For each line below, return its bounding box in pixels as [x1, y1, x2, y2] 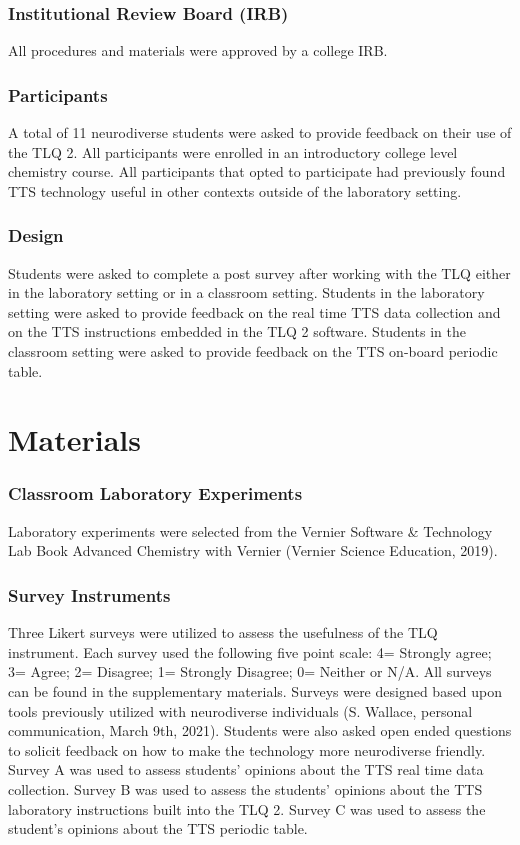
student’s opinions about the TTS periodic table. [8, 818, 308, 839]
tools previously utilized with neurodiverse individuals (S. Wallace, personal [8, 700, 473, 721]
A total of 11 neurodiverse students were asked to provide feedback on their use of [8, 122, 512, 143]
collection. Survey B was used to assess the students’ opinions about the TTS [8, 778, 483, 799]
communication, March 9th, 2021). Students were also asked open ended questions [8, 720, 512, 741]
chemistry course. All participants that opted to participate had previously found [8, 161, 506, 182]
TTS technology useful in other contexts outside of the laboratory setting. [8, 180, 462, 201]
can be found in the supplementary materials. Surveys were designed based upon [8, 680, 503, 701]
